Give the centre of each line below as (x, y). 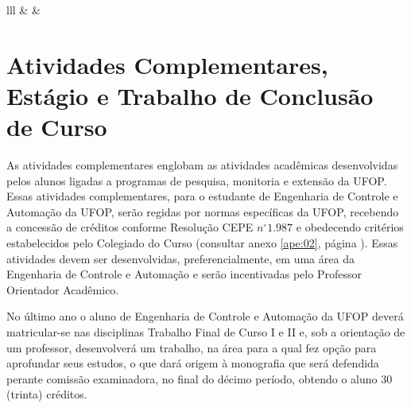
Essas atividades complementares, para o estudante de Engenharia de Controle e (202, 196)
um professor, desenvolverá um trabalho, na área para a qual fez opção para (192, 347)
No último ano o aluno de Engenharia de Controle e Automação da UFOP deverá (205, 316)
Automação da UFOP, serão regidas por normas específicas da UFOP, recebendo (203, 211)
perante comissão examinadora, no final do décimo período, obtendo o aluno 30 (200, 378)
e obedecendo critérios (350, 227)
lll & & (23, 10)
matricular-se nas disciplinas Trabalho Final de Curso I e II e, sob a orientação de (206, 332)
